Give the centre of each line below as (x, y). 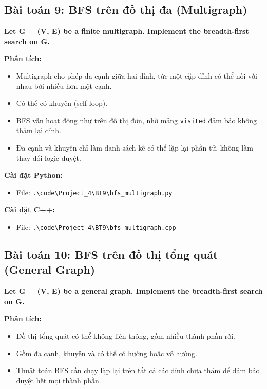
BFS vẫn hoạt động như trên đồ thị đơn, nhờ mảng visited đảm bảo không (137, 120)
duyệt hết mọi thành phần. (59, 380)
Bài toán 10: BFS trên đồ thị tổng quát (111, 255)
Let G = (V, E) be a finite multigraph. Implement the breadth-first (127, 31)
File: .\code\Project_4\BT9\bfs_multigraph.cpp (96, 227)
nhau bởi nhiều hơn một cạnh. (64, 86)
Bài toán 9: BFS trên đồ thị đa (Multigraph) (126, 10)
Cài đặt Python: (33, 175)
